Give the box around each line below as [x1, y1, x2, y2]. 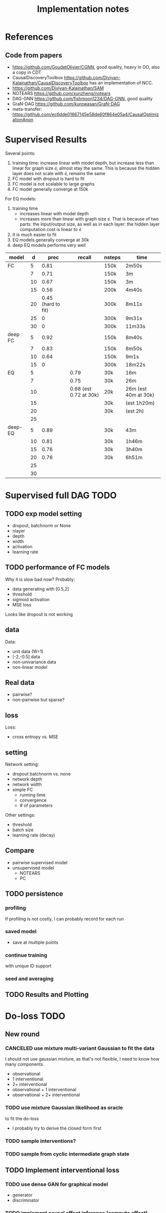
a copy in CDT [12, 69, 41, 75]
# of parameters [19, 802, 53, 808]
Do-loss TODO [5, 1010, 66, 1022]
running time [19, 792, 46, 797]
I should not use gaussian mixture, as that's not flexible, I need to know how [5, 1056, 160, 1062]
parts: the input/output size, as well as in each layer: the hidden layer [19, 221, 160, 227]
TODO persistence [5, 889, 63, 898]
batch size [12, 827, 34, 833]
